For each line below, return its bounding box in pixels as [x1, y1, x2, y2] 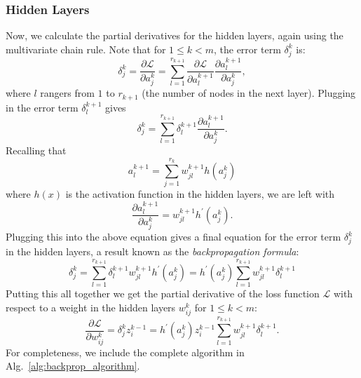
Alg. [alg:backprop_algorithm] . [6, 358, 140, 373]
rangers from [40, 86, 95, 100]
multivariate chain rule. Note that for [6, 41, 166, 56]
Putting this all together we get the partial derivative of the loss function [6, 286, 320, 301]
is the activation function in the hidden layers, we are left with [65, 187, 334, 201]
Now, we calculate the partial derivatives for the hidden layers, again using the [6, 28, 343, 43]
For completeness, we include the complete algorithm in [6, 344, 245, 359]
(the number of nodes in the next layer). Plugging [142, 86, 356, 100]
